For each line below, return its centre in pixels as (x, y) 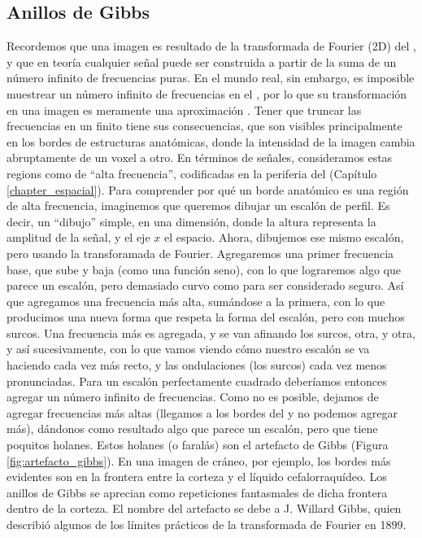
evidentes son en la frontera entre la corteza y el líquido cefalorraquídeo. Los (197, 477)
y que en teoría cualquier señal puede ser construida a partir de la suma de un (202, 61)
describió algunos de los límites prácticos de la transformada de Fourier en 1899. (207, 525)
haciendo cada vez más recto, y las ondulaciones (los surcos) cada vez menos (197, 365)
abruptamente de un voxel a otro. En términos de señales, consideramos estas (200, 157)
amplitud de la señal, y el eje (78, 237)
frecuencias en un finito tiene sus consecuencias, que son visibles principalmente (204, 126)
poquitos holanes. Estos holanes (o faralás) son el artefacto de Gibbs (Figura (198, 445)
